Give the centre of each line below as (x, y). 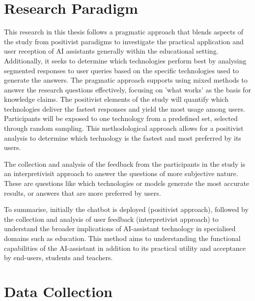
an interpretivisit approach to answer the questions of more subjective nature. (121, 173)
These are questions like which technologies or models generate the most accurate (127, 183)
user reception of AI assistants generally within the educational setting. (111, 51)
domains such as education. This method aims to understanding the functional (122, 238)
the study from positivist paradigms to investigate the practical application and (124, 41)
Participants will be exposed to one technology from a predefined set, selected (121, 118)
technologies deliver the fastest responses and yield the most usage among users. (125, 108)
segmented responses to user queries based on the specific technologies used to (121, 70)
